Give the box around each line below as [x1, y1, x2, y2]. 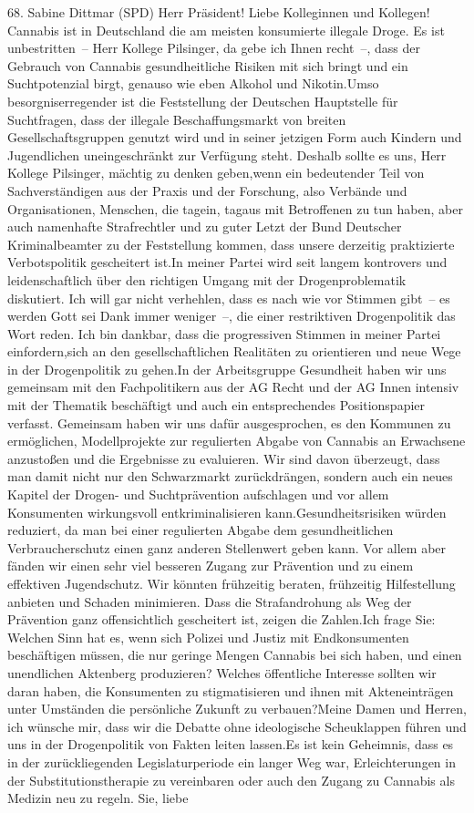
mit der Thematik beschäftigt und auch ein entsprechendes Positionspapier [7, 396, 426, 415]
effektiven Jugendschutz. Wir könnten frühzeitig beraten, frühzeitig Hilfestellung [7, 574, 456, 592]
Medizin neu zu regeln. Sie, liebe [7, 788, 189, 808]
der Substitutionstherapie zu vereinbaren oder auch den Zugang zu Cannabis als [7, 770, 455, 789]
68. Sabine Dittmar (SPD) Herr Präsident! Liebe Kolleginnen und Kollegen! [7, 3, 430, 21]
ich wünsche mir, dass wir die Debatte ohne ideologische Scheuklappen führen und [7, 716, 467, 736]
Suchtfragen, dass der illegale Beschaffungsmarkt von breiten [7, 109, 346, 129]
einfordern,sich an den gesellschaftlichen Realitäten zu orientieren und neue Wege [7, 342, 461, 361]
